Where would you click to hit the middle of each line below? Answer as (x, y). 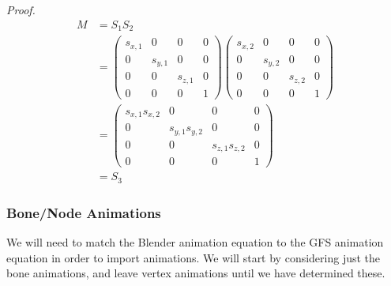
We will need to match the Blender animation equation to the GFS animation (195, 241)
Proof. (21, 9)
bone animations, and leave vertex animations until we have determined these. (196, 273)
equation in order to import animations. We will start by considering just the (194, 257)
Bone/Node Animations (84, 212)
